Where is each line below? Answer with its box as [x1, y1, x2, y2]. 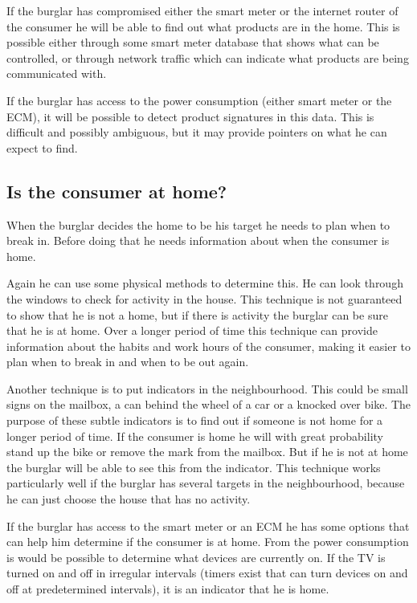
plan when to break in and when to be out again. [6, 353, 249, 370]
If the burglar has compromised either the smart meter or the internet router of [6, 2, 399, 18]
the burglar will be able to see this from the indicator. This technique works [6, 458, 381, 475]
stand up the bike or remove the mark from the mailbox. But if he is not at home [6, 443, 408, 460]
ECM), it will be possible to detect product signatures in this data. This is [6, 108, 374, 124]
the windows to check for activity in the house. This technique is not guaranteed [6, 290, 403, 307]
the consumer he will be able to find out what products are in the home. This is [6, 18, 400, 35]
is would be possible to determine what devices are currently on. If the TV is [6, 548, 386, 565]
